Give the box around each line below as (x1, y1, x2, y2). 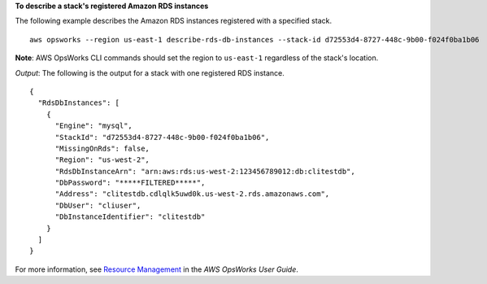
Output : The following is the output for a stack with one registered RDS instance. (15, 68, 285, 77)
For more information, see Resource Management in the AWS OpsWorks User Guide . (15, 264, 298, 274)
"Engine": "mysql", (54, 121, 133, 130)
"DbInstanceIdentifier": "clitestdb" (54, 212, 206, 221)
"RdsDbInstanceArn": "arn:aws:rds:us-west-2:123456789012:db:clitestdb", (54, 167, 355, 176)
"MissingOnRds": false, (54, 143, 150, 153)
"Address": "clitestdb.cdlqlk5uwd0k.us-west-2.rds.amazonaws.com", (54, 190, 330, 199)
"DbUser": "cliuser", (54, 200, 141, 210)
